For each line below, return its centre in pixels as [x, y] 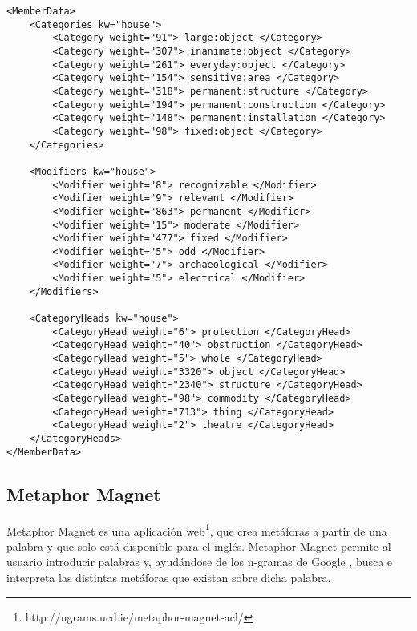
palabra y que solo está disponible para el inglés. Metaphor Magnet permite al [199, 546]
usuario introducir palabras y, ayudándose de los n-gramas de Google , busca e [200, 562]
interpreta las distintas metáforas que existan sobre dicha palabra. [169, 577]
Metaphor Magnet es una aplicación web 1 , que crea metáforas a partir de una [197, 529]
